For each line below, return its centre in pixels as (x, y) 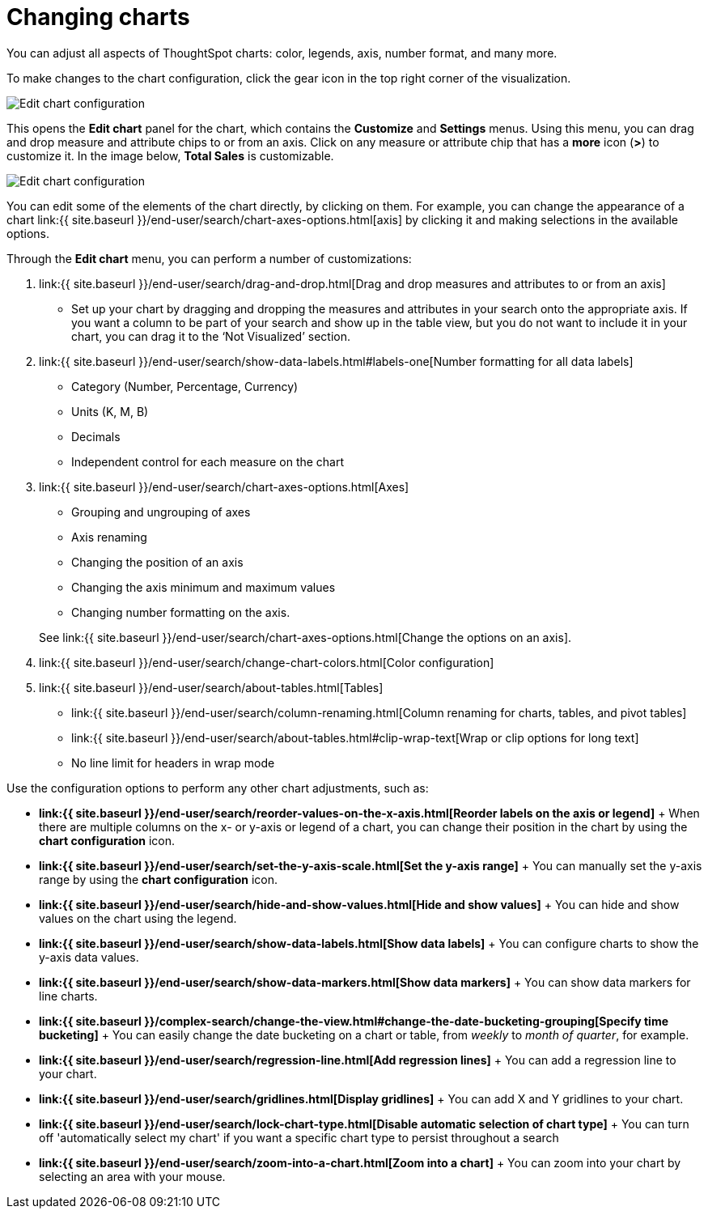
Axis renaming (109, 537)
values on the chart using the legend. (138, 918)
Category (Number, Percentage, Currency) (185, 386)
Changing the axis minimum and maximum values (203, 587)
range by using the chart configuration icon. (158, 879)
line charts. (68, 996)
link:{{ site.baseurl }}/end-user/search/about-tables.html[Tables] (211, 687)
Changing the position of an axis (157, 562)
